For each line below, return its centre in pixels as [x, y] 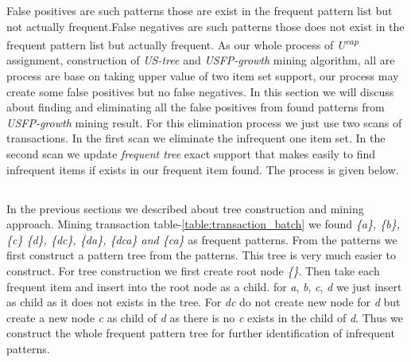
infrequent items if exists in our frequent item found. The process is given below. [203, 169]
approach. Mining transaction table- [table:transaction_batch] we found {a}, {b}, [204, 224]
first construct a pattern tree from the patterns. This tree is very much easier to [201, 255]
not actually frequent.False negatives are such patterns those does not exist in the [205, 26]
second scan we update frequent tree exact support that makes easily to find [191, 154]
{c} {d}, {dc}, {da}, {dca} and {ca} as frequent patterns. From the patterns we [202, 239]
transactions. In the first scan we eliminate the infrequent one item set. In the [196, 138]
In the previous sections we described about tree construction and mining [185, 208]
